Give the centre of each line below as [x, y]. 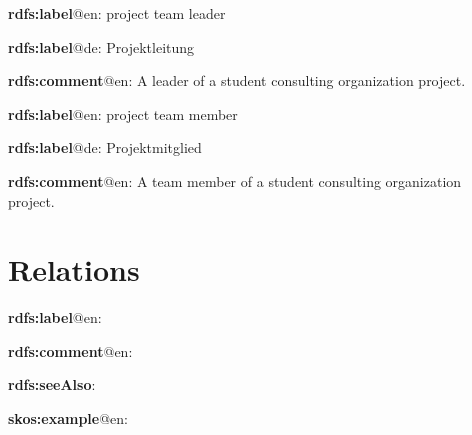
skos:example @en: [68, 418]
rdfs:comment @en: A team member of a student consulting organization [235, 180]
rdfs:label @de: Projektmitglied [105, 147]
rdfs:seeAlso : [52, 384]
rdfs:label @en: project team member [123, 113]
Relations [74, 269]
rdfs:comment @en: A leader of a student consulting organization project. [237, 80]
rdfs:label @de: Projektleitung [101, 46]
